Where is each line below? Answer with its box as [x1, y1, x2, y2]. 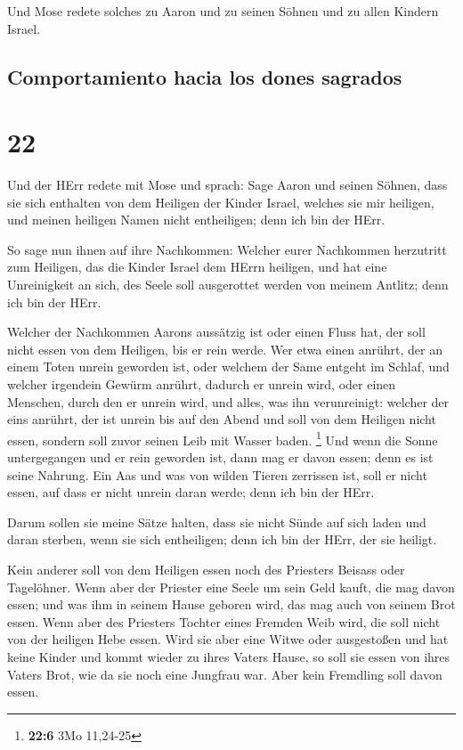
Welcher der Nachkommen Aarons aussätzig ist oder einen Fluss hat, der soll [7, 322, 426, 341]
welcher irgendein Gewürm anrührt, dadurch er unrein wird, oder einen [7, 375, 396, 394]
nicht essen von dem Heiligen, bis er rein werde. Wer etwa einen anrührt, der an [7, 339, 443, 358]
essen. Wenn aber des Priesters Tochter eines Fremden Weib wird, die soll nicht [7, 612, 441, 631]
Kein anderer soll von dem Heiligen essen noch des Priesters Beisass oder [7, 560, 405, 579]
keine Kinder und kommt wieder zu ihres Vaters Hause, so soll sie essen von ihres [7, 648, 451, 665]
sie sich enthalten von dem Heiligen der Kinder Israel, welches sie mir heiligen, [7, 192, 435, 211]
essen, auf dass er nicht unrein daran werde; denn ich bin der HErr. [7, 483, 375, 501]
